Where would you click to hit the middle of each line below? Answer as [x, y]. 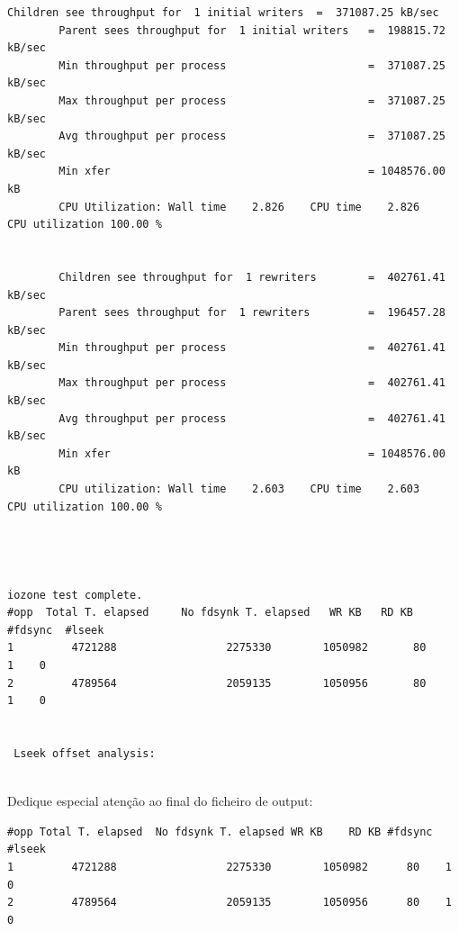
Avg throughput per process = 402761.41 [252, 418]
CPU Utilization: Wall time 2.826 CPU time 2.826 [239, 207]
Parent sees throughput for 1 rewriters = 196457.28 [252, 313]
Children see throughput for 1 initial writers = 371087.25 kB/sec [223, 13]
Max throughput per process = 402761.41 [252, 383]
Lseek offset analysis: [85, 753]
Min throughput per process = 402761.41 [252, 348]
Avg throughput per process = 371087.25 [252, 136]
